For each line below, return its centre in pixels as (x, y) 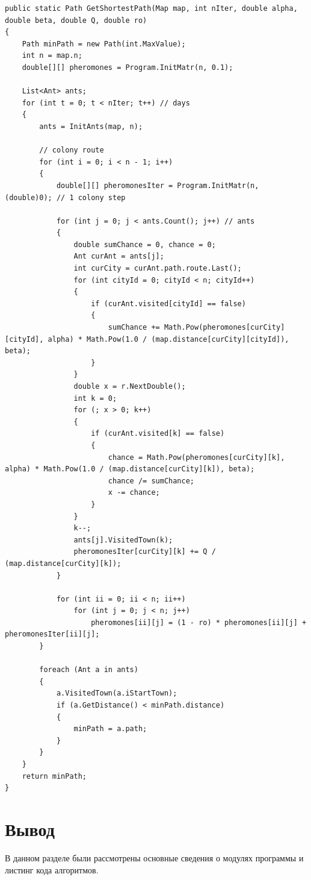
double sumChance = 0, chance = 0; (145, 244)
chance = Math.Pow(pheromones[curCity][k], (196, 457)
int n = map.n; (52, 56)
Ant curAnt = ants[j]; (119, 256)
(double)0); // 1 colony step (65, 197)
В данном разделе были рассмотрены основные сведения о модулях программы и (154, 857)
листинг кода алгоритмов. (52, 869)
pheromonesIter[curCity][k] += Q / (145, 552)
